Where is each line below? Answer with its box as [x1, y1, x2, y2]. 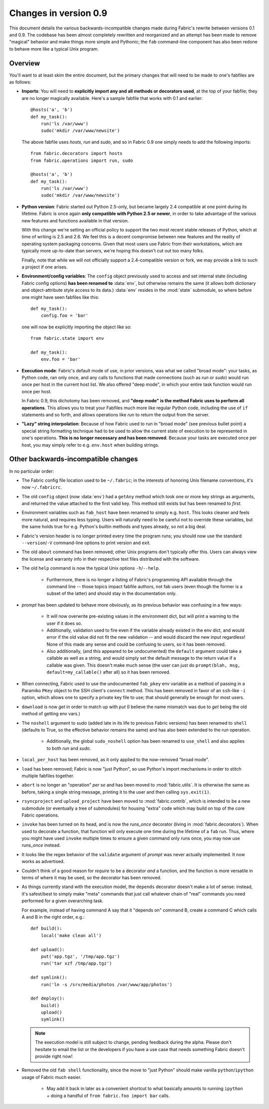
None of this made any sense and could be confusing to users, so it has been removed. [46, 641, 226, 647]
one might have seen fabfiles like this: [21, 294, 100, 300]
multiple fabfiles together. [21, 773, 75, 779]
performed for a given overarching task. [21, 898, 104, 904]
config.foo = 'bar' [40, 313, 89, 318]
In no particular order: [9, 468, 54, 474]
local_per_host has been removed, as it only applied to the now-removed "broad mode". [21, 757, 209, 763]
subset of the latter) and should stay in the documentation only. [46, 590, 177, 597]
